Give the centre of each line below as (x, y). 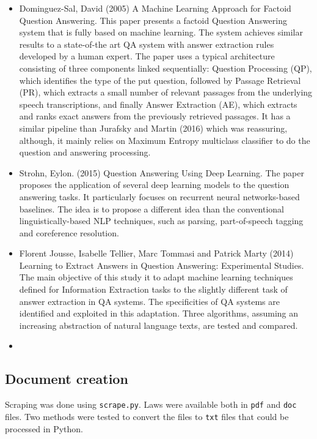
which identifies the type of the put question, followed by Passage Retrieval (160, 80)
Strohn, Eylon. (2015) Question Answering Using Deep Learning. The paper (162, 172)
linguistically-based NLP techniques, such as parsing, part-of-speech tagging (161, 221)
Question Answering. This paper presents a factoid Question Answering (153, 20)
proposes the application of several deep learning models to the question (154, 185)
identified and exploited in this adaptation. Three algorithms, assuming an (159, 313)
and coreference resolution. (69, 232)
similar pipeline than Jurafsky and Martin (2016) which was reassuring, (153, 128)
